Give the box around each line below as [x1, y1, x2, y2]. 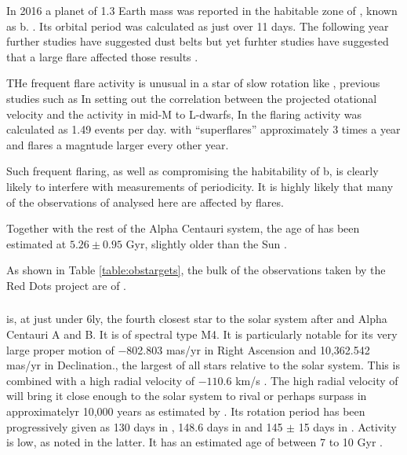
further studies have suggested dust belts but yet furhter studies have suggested [6, 33, 389, 50]
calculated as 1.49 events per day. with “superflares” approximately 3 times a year [6, 121, 401, 138]
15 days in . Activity [298, 418, 397, 435]
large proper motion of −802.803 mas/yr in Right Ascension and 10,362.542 [6, 341, 370, 358]
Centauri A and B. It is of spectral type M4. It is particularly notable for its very [6, 326, 398, 343]
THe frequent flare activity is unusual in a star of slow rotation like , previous [6, 75, 380, 91]
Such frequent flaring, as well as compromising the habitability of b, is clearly [6, 163, 379, 179]
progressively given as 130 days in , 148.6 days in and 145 [6, 418, 283, 435]
